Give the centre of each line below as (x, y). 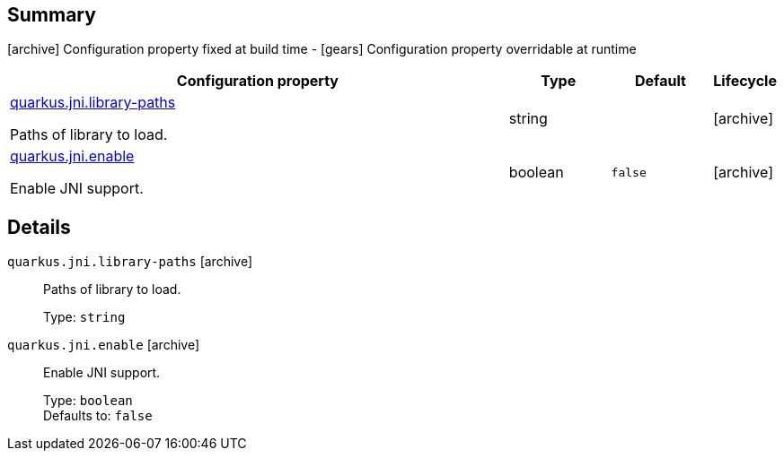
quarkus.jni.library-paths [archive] (130, 262)
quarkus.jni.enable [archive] (104, 345)
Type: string (84, 317)
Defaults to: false (98, 416)
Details (39, 227)
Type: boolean (88, 401)
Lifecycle (745, 81)
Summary (52, 15)
